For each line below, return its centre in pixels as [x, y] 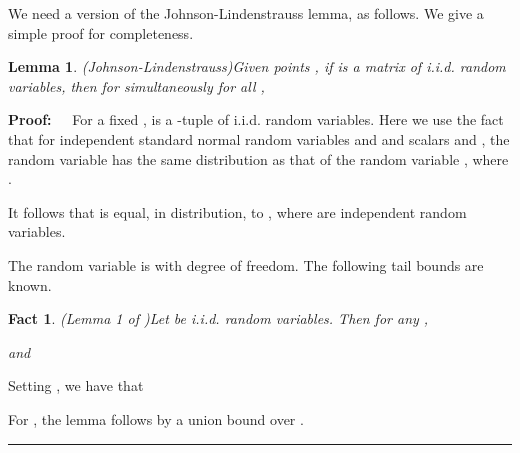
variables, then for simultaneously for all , [136, 85]
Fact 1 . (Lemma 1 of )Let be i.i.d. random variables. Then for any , [218, 318]
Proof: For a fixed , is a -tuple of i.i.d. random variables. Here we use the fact [256, 119]
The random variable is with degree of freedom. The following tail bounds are [246, 264]
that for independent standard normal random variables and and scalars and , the [259, 138]
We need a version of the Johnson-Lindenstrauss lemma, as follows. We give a [246, 13]
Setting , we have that [76, 385]
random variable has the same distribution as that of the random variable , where [258, 158]
